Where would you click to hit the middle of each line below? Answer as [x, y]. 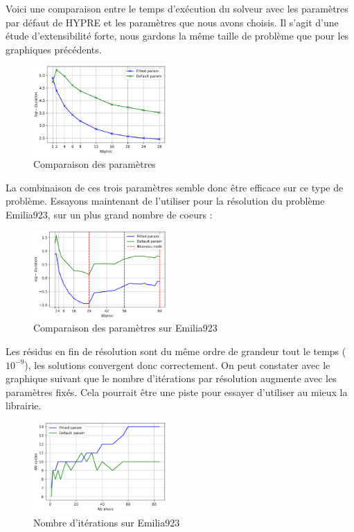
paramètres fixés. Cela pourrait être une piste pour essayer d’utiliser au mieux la [177, 392]
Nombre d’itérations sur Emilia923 [107, 522]
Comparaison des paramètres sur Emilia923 [125, 328]
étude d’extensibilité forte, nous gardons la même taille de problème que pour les [177, 36]
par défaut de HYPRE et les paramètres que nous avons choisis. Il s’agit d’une [172, 22]
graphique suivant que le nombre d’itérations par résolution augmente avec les [171, 378]
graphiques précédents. [54, 49]
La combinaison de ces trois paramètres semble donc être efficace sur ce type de [175, 187]
